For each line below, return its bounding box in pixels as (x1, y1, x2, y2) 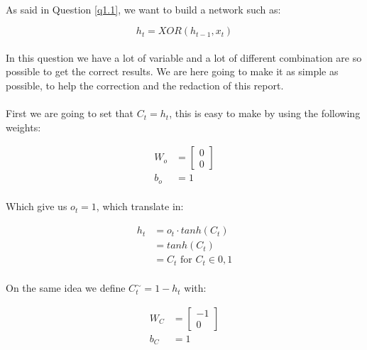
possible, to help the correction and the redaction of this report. (6, 77, 284, 92)
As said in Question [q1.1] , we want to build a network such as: (6, 1, 281, 16)
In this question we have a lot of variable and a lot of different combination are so (6, 50, 362, 65)
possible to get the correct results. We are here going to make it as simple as (6, 64, 339, 79)
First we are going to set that (6, 106, 134, 121)
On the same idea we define (6, 280, 126, 295)
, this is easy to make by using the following (169, 106, 361, 121)
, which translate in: (96, 199, 184, 214)
